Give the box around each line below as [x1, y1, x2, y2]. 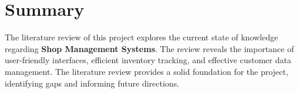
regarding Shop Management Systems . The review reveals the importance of [5, 42, 294, 54]
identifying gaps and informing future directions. [5, 77, 180, 89]
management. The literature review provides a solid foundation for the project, [5, 65, 288, 77]
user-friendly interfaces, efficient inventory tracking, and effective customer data [5, 54, 291, 66]
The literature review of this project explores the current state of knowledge [5, 31, 278, 43]
